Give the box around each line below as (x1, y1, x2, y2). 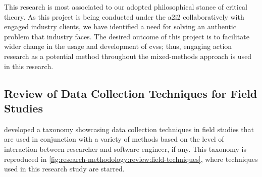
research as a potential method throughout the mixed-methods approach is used (4, 50, 252, 61)
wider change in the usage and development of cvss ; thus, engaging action (4, 41, 232, 51)
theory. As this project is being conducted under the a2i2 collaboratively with (4, 11, 244, 22)
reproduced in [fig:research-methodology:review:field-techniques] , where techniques (4, 153, 258, 164)
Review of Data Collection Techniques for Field (4, 85, 257, 101)
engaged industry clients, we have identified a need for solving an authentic (4, 21, 236, 32)
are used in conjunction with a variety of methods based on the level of (4, 134, 224, 144)
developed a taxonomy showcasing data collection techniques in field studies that (4, 124, 254, 134)
